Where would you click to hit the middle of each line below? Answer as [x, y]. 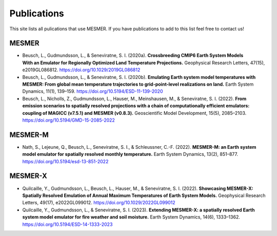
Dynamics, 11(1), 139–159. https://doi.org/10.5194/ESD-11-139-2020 [93, 91]
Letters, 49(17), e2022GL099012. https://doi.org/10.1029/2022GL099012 [99, 203]
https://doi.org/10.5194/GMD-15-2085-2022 [69, 120]
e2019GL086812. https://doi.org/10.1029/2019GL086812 [81, 70]
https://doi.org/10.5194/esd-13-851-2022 [65, 161]
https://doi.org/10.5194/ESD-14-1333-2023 [67, 224]
